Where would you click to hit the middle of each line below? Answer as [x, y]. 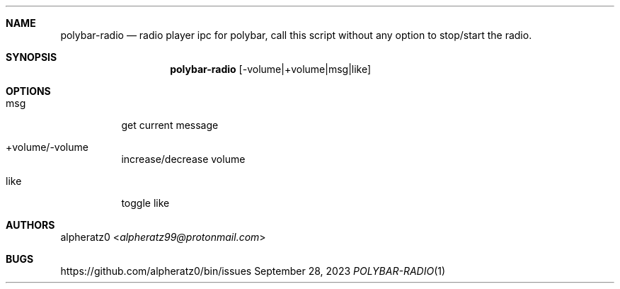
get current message [170, 125]
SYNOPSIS [31, 57]
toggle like [145, 203]
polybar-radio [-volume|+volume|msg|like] [271, 69]
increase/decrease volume [183, 159]
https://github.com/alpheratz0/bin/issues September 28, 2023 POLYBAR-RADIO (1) [253, 271]
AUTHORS [30, 225]
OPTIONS [28, 91]
